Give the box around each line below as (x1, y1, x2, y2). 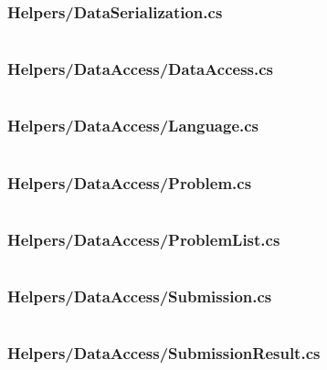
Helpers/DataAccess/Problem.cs (7, 171, 252, 194)
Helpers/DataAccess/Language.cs (7, 114, 259, 137)
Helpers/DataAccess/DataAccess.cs (7, 58, 273, 80)
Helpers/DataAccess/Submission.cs (7, 285, 272, 308)
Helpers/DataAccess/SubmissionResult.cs (7, 342, 321, 365)
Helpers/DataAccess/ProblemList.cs (7, 227, 280, 250)
